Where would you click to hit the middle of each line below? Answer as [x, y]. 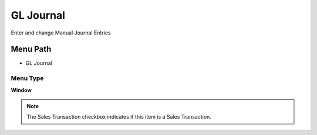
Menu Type [27, 78]
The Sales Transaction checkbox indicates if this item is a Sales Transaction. [119, 117]
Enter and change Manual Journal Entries [61, 33]
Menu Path [31, 49]
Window [21, 90]
